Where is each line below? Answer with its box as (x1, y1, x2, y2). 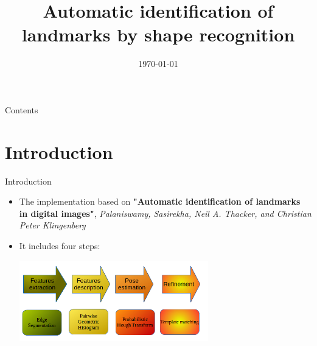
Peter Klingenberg (19, 219, 86, 231)
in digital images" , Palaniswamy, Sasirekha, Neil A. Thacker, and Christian (19, 207, 312, 219)
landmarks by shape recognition (21, 22, 295, 47)
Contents (5, 103, 38, 116)
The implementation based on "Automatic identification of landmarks (19, 195, 301, 208)
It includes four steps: (19, 239, 100, 252)
